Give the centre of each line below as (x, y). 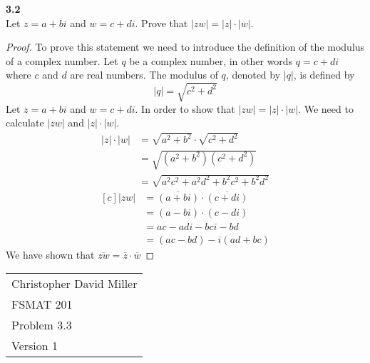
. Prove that (161, 23)
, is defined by (324, 75)
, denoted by (253, 75)
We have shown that (50, 254)
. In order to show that (185, 108)
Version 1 (35, 346)
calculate (25, 123)
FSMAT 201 (42, 304)
